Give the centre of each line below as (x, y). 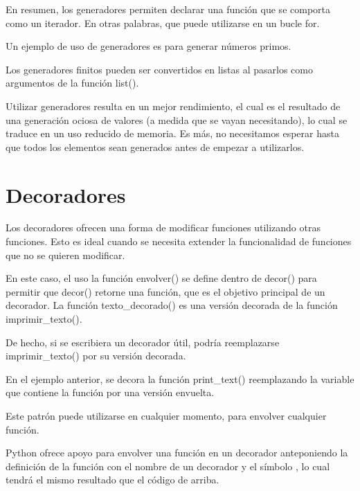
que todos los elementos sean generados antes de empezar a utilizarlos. (155, 146)
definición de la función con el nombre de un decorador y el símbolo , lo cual (168, 466)
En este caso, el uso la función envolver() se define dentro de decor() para (161, 278)
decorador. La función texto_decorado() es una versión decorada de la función (172, 305)
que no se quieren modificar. (65, 255)
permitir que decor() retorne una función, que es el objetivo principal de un (165, 291)
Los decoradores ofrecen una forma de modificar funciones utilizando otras (163, 227)
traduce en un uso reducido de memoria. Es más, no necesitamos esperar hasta (172, 133)
